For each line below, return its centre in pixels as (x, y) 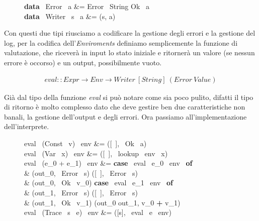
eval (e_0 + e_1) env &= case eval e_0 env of (108, 163)
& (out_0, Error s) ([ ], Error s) (81, 173)
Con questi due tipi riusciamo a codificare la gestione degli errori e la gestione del (130, 33)
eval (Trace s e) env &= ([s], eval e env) (98, 212)
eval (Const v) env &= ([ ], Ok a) (85, 143)
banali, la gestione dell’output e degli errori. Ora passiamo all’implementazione (125, 116)
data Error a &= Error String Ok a (87, 6)
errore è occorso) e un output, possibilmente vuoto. (83, 62)
